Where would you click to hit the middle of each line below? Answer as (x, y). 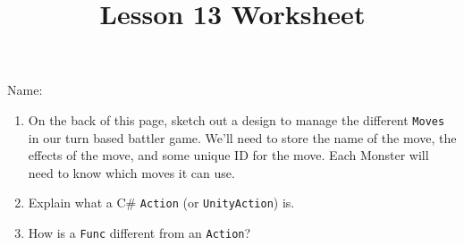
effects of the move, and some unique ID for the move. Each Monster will (228, 155)
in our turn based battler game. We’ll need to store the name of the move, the (242, 137)
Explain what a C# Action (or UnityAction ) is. (161, 203)
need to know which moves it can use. (131, 172)
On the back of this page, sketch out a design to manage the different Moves (236, 119)
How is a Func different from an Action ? (139, 233)
